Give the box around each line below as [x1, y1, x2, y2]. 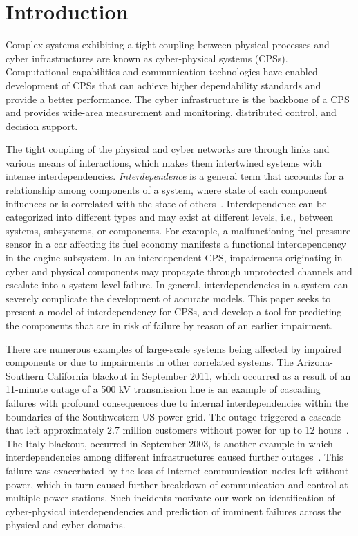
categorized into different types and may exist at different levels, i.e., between [6, 210, 333, 224]
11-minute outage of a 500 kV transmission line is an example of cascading [6, 382, 321, 396]
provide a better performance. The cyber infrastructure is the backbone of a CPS [6, 91, 350, 106]
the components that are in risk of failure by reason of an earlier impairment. [6, 318, 333, 332]
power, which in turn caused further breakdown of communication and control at [6, 477, 348, 491]
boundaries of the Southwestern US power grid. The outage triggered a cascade [6, 409, 341, 423]
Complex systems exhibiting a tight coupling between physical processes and [6, 37, 330, 52]
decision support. [6, 118, 78, 133]
